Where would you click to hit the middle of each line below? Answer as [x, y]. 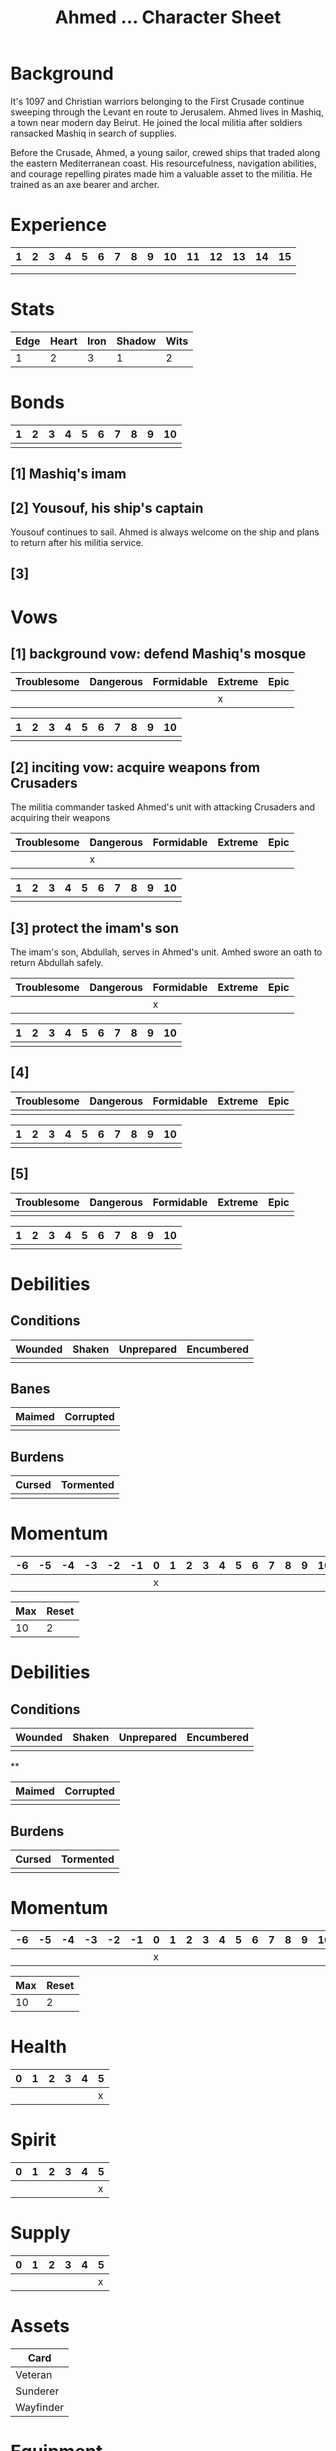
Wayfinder [40, 2407]
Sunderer [37, 2391]
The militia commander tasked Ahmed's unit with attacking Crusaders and [162, 807]
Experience [58, 225]
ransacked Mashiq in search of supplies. [93, 133]
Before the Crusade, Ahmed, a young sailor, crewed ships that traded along [165, 152]
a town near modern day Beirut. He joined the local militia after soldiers [156, 122]
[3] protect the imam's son [95, 927]
